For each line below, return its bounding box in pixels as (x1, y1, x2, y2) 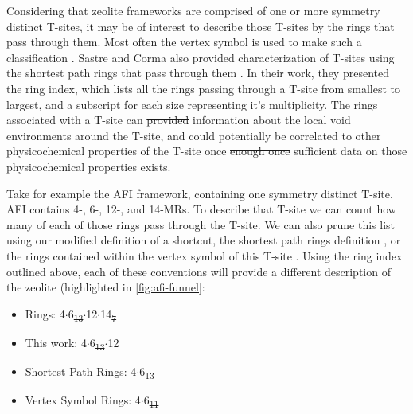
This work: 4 (25, 334, 87, 350)
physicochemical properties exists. (6, 158, 171, 174)
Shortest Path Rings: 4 (25, 362, 137, 379)
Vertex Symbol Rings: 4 (25, 392, 141, 408)
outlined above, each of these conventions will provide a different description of (6, 263, 391, 279)
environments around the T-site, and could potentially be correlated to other (6, 127, 381, 143)
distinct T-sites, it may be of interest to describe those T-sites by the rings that (6, 18, 395, 34)
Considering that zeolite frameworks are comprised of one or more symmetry (6, 2, 380, 18)
